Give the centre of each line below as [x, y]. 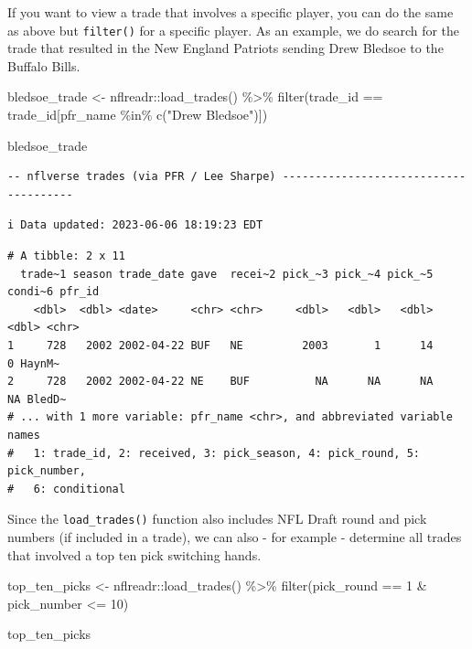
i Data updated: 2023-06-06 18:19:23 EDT [135, 225]
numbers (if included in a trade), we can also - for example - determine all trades [235, 536]
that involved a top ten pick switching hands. [134, 554]
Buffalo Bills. [44, 65]
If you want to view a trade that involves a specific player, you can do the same [231, 12]
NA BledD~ [37, 399]
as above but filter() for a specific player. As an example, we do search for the [234, 30]
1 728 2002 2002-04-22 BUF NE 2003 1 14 [220, 345]
